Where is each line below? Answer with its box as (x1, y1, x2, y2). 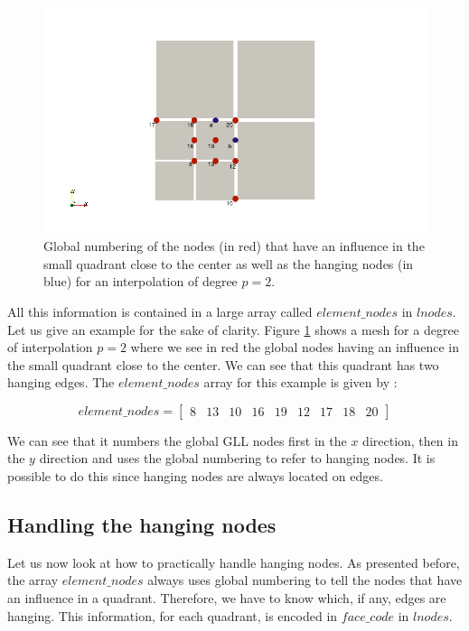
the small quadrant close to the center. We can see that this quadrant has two (7, 355, 439, 374)
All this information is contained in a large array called (7, 302, 313, 320)
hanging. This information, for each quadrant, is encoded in (7, 606, 338, 625)
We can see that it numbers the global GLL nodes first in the (7, 431, 347, 450)
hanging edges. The (7, 373, 115, 392)
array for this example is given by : (203, 373, 398, 392)
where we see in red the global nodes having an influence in (130, 338, 460, 357)
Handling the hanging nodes (7, 511, 277, 539)
